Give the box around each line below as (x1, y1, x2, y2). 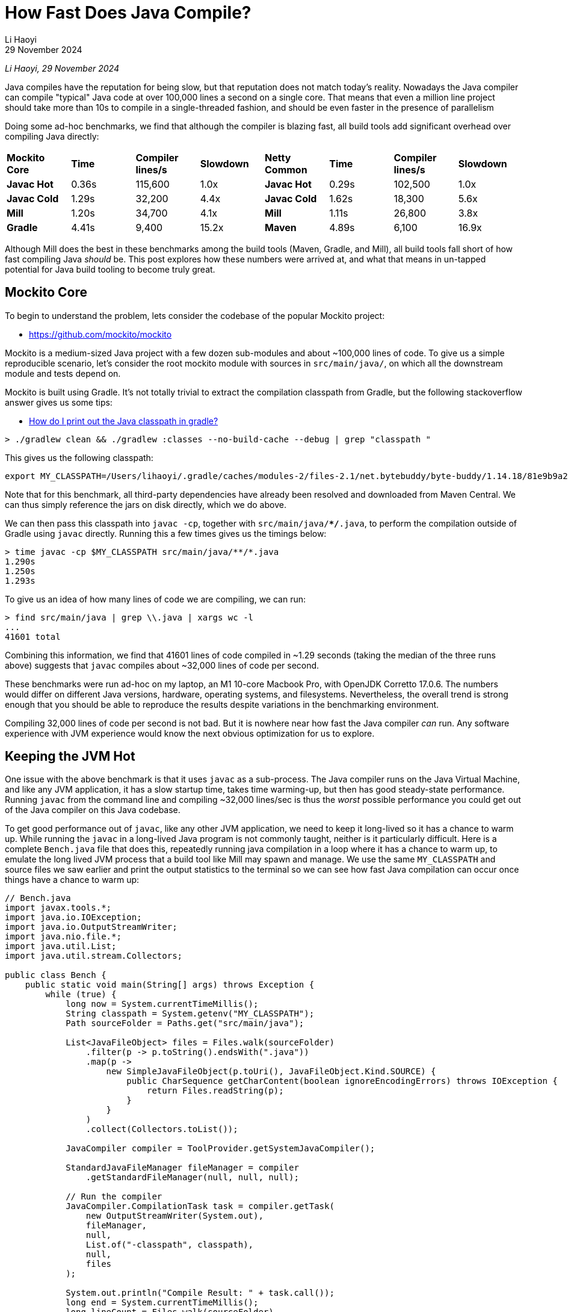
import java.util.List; (5, 941, 117, 952)
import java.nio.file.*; (5, 932, 122, 942)
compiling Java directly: (5, 131, 99, 141)
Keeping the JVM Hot (5, 749, 135, 764)
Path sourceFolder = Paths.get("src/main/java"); (66, 1018, 304, 1029)
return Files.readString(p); (147, 1086, 284, 1096)
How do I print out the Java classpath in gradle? (29, 415, 218, 426)
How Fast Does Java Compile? (5, 2, 252, 23)
